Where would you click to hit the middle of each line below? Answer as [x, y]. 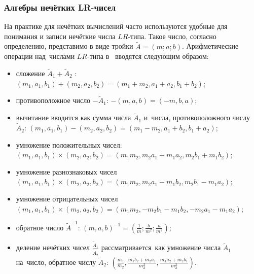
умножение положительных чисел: [69, 144]
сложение [30, 73]
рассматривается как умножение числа [161, 247]
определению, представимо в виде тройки [69, 46]
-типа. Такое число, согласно [172, 36]
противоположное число [53, 100]
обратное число [40, 227]
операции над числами [40, 56]
